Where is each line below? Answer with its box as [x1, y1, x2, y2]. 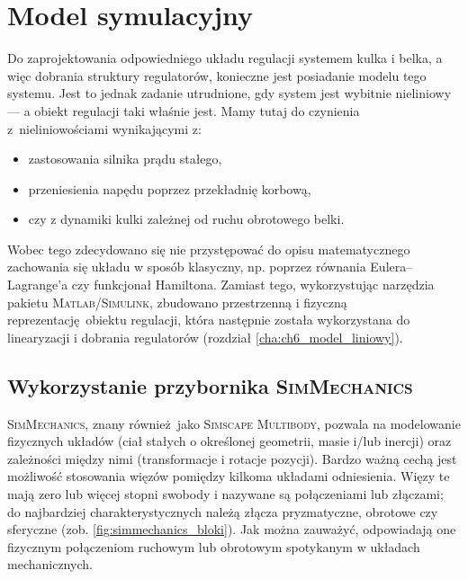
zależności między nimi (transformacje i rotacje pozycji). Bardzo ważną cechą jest [7, 449, 457, 468]
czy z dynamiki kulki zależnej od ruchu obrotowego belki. [28, 209, 345, 228]
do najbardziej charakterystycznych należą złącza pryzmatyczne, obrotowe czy [7, 502, 438, 521]
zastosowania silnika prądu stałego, [28, 149, 222, 168]
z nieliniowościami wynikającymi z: [7, 119, 202, 138]
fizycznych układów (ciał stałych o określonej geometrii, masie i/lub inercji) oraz [7, 432, 452, 450]
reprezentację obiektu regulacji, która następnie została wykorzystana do [7, 310, 410, 329]
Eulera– [370, 257, 413, 276]
